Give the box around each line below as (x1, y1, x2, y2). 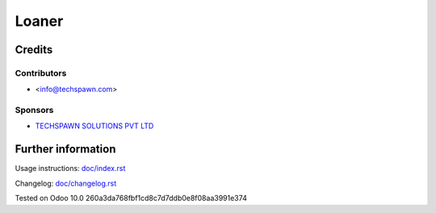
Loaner (15, 12, 64, 30)
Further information (15, 142, 116, 157)
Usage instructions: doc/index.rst (15, 164, 126, 173)
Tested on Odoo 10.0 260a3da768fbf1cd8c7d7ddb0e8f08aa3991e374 (15, 194, 248, 203)
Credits (15, 43, 53, 56)
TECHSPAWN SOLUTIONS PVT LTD (35, 121, 154, 131)
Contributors (15, 67, 67, 78)
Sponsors (15, 105, 54, 116)
